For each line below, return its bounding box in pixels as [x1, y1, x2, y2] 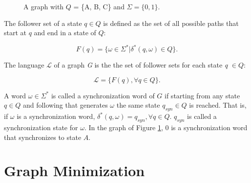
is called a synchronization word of [51, 90, 155, 100]
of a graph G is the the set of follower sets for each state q [54, 60, 228, 70]
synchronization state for [4, 122, 78, 133]
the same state [116, 100, 160, 110]
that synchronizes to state [4, 132, 82, 142]
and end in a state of [34, 27, 96, 38]
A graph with [23, 1, 64, 11]
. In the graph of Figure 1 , [84, 122, 163, 133]
